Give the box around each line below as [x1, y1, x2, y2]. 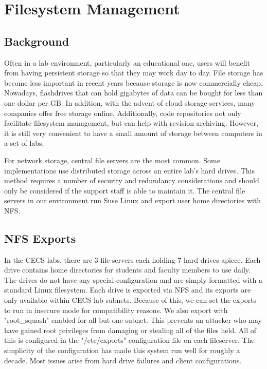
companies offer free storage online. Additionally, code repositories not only [4, 107, 241, 118]
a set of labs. [4, 138, 44, 148]
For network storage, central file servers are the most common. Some [4, 154, 220, 165]
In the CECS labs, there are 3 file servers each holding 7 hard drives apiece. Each [4, 254, 261, 265]
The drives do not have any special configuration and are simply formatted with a [4, 274, 263, 285]
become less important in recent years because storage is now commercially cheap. [4, 77, 263, 88]
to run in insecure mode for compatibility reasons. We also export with [4, 304, 228, 315]
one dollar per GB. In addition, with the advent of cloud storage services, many [4, 97, 255, 108]
